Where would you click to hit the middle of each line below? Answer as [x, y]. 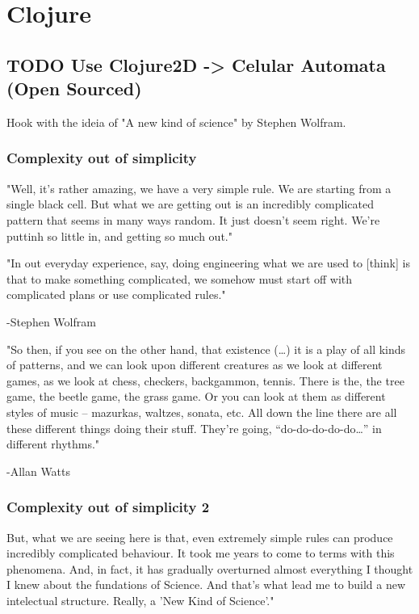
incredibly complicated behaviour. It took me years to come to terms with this [201, 553]
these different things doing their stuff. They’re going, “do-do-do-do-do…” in [194, 428]
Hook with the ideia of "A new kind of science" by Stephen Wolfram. [176, 122]
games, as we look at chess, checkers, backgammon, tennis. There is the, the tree [205, 380]
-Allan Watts [39, 471]
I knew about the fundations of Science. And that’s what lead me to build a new [206, 585]
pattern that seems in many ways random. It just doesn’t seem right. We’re [193, 219]
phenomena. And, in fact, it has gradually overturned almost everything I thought [210, 568]
